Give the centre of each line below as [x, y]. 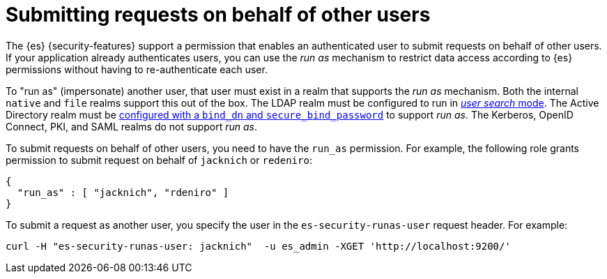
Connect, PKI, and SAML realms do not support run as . [132, 126]
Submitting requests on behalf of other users [218, 15]
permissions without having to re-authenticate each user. [137, 69]
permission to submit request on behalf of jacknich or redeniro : [159, 160]
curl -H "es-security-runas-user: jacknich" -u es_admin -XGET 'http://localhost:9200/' [258, 246]
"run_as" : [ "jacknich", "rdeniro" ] [123, 192]
